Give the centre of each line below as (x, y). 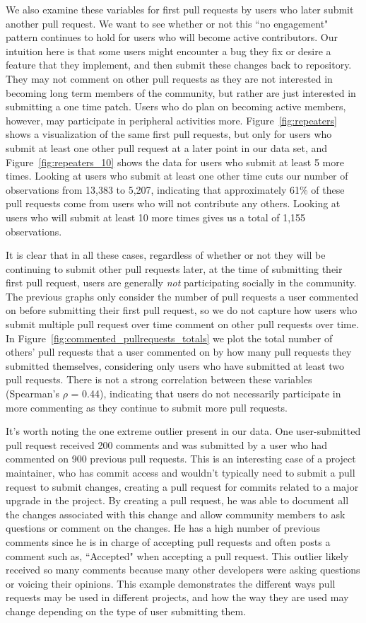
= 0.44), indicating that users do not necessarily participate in (206, 394)
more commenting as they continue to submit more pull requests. (147, 407)
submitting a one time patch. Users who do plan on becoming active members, (176, 106)
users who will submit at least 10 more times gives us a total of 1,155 (156, 217)
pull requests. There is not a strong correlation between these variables (159, 379)
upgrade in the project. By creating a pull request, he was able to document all (177, 500)
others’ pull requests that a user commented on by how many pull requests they (179, 352)
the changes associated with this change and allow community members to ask (176, 514)
